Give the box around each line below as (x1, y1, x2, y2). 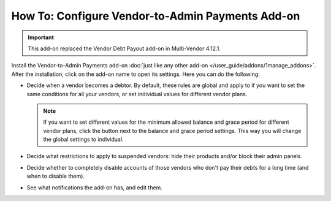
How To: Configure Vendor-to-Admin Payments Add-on (11, 9, 300, 23)
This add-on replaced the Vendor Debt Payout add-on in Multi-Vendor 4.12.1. (28, 45, 221, 52)
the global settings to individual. (43, 135, 124, 143)
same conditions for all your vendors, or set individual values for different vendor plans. (26, 90, 248, 97)
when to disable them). (26, 172, 85, 180)
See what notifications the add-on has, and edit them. (26, 184, 162, 191)
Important (28, 34, 55, 41)
